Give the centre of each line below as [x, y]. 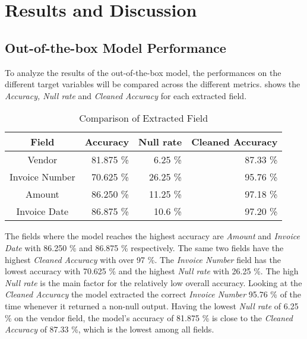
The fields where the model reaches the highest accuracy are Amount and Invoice [152, 236]
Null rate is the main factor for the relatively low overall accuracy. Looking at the [153, 282]
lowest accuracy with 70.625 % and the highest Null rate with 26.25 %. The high [152, 271]
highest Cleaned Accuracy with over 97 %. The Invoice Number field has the [143, 259]
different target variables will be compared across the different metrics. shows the [153, 84]
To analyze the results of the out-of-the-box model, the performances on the [143, 72]
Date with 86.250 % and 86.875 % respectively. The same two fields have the [144, 247]
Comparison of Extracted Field [144, 118]
